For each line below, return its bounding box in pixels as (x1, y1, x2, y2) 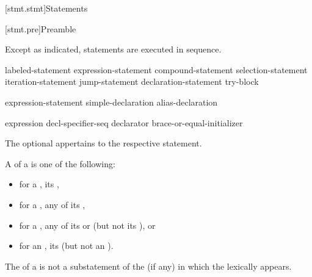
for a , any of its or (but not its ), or (19, 218, 156, 231)
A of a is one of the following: (5, 157, 115, 170)
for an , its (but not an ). (19, 239, 114, 252)
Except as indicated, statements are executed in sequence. (5, 43, 222, 56)
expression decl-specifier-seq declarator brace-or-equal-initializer (5, 116, 243, 129)
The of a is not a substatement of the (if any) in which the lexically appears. (5, 259, 292, 272)
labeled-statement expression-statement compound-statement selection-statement (5, 63, 308, 76)
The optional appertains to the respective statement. (5, 137, 202, 149)
